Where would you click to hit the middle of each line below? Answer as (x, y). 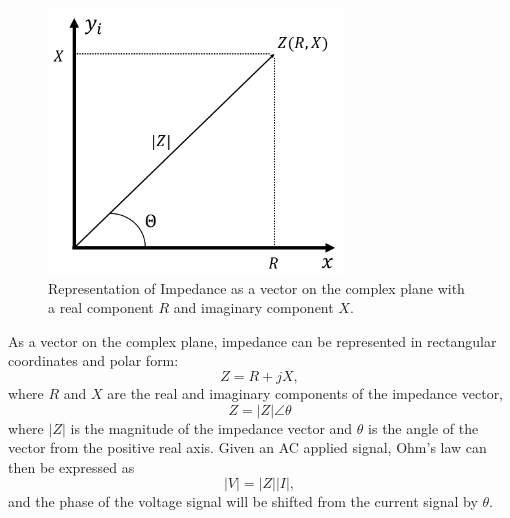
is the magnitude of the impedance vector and (211, 427)
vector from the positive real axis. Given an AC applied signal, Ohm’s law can (247, 447)
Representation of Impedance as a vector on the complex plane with (256, 287)
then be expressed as (71, 466)
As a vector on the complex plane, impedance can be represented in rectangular (252, 340)
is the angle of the (423, 427)
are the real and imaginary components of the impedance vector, (305, 393)
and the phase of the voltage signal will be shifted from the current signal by (243, 501)
